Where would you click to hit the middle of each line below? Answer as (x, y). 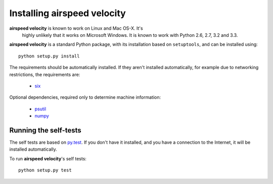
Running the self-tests (45, 130)
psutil (40, 109)
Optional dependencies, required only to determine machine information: (85, 97)
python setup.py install (49, 56)
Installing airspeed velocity (67, 13)
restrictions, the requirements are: (45, 74)
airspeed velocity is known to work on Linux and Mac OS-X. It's (76, 28)
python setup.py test (45, 170)
